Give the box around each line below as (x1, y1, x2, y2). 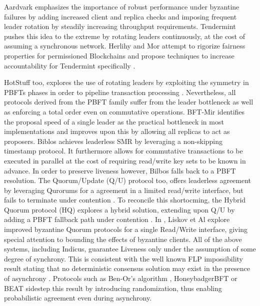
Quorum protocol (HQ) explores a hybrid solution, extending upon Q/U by (4, 204, 235, 214)
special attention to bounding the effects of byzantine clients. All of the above (4, 233, 242, 244)
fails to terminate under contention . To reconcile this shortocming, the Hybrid (4, 194, 246, 205)
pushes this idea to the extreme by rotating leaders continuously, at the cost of (4, 30, 245, 41)
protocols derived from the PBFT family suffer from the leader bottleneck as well (4, 96, 253, 107)
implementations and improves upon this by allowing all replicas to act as (4, 126, 230, 136)
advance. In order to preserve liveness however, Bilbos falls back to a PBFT (4, 165, 236, 175)
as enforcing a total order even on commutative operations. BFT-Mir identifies (4, 106, 245, 116)
